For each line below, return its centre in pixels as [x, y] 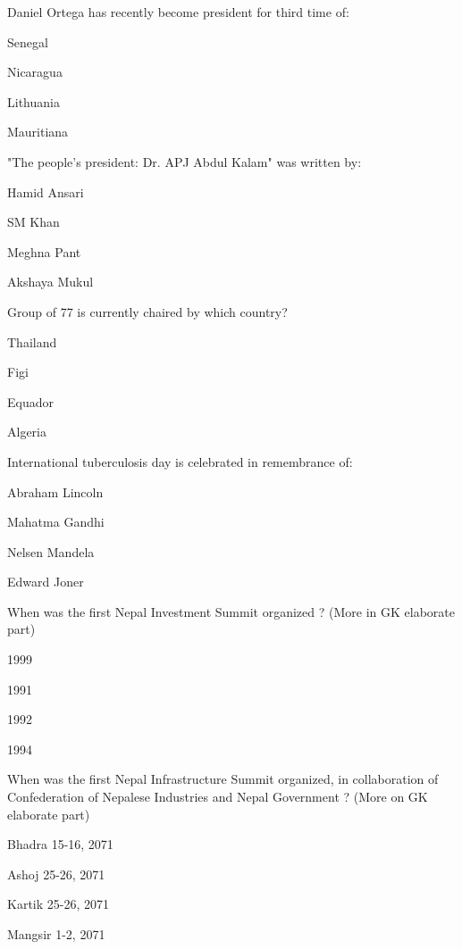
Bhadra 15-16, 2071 [60, 844]
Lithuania [34, 101]
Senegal [28, 42]
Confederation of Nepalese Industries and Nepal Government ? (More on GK [218, 797]
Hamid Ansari [46, 191]
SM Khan [34, 222]
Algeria [27, 432]
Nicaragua [35, 72]
